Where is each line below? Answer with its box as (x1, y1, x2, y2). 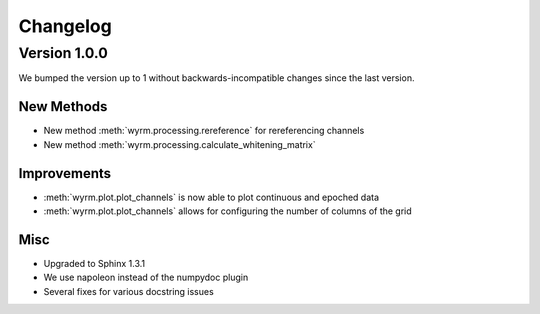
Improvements (18, 165, 112, 182)
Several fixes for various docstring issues (43, 285, 214, 297)
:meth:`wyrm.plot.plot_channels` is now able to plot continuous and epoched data (43, 191, 380, 203)
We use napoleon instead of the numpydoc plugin (43, 271, 249, 284)
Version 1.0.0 (18, 44, 109, 62)
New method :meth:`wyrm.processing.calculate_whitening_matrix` (43, 138, 316, 150)
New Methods (18, 98, 108, 115)
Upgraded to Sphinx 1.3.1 (43, 257, 146, 269)
